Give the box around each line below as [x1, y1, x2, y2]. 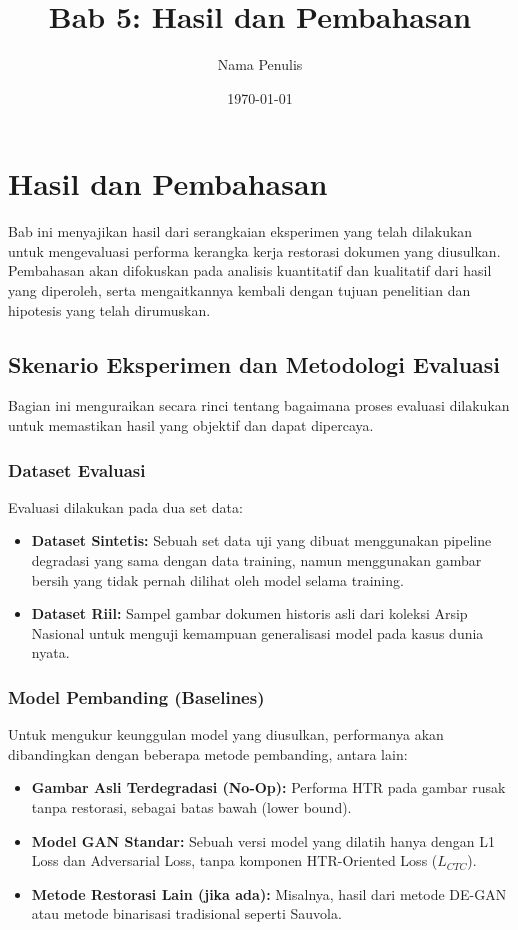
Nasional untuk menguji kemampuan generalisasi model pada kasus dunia [31, 622, 484, 643]
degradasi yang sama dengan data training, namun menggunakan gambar [31, 550, 482, 571]
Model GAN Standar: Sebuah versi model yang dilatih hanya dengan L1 [31, 830, 496, 851]
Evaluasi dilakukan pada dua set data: [8, 496, 243, 517]
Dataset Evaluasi [8, 457, 146, 482]
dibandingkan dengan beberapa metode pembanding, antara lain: [8, 743, 408, 764]
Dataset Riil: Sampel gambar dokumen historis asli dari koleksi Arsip [31, 603, 468, 624]
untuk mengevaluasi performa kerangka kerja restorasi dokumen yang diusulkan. [8, 240, 501, 261]
